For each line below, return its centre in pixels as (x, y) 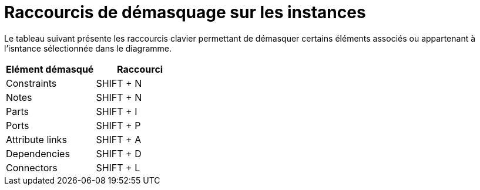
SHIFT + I (117, 111)
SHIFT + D (119, 153)
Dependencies (38, 153)
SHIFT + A (119, 139)
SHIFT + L (118, 167)
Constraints (31, 83)
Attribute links (36, 139)
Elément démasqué (50, 69)
